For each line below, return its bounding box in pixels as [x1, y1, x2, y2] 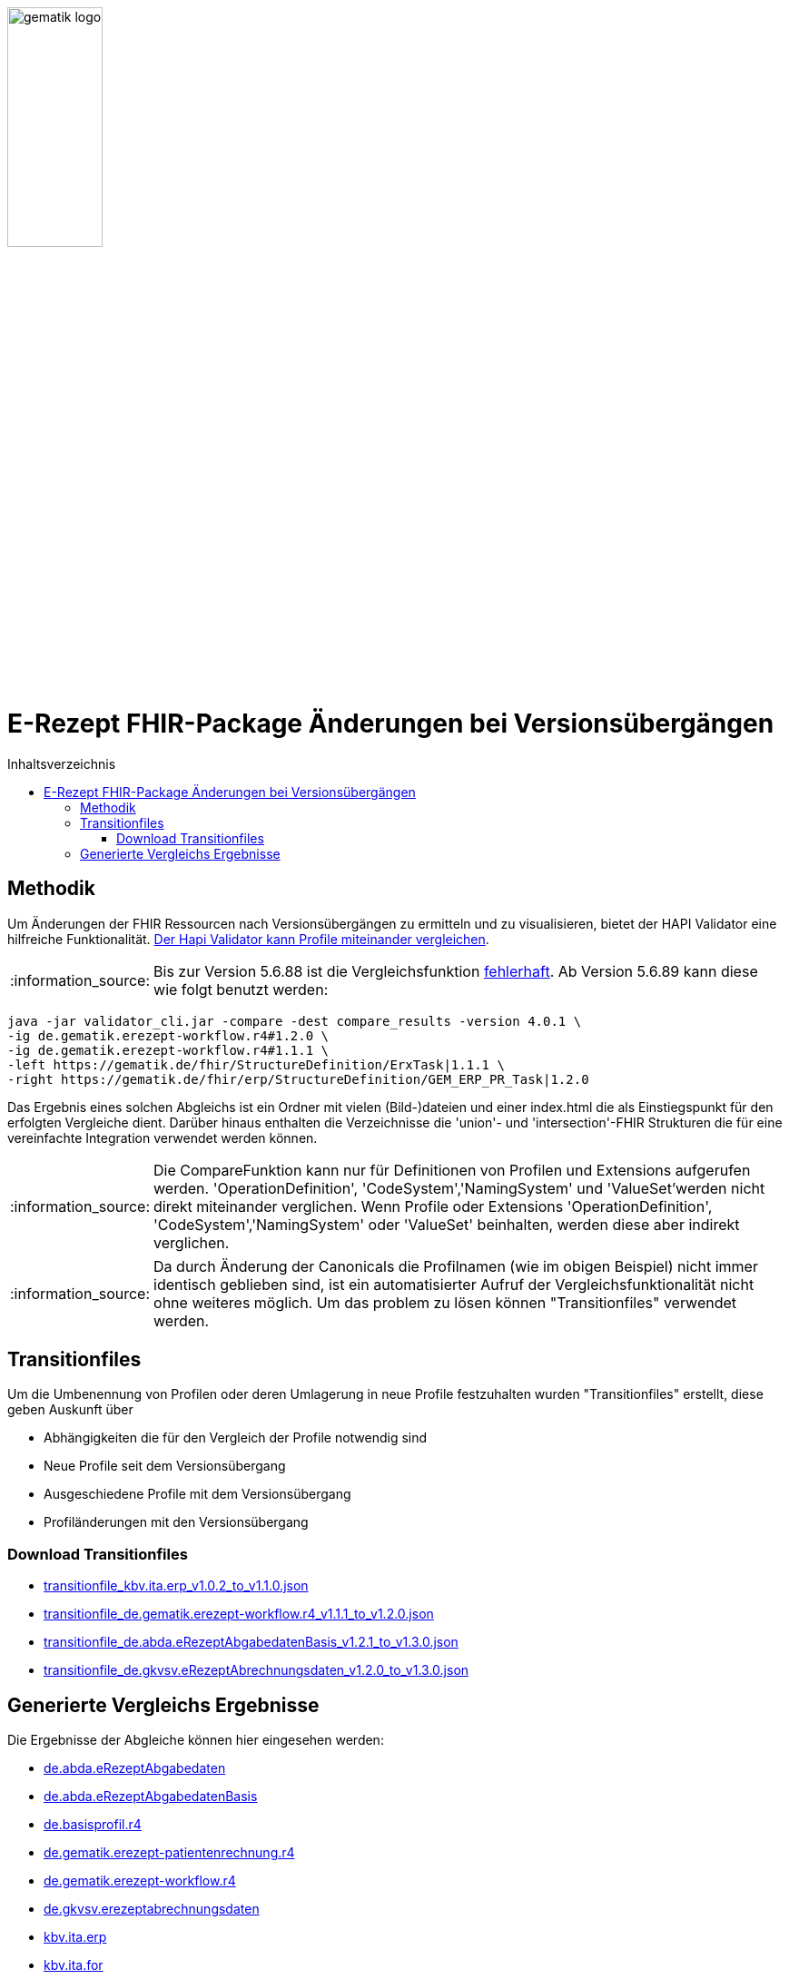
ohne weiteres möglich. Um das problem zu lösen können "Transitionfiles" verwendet [153, 1293, 737, 1312]
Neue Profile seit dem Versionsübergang [44, 1458, 286, 1474]
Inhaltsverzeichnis [7, 755, 116, 772]
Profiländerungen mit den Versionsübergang [44, 1514, 309, 1531]
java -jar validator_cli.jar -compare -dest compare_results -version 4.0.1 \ [7, 1013, 582, 1029]
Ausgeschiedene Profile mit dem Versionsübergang [44, 1486, 351, 1502]
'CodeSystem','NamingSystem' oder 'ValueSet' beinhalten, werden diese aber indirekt [153, 1215, 740, 1234]
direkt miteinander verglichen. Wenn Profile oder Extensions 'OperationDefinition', [153, 1196, 713, 1216]
